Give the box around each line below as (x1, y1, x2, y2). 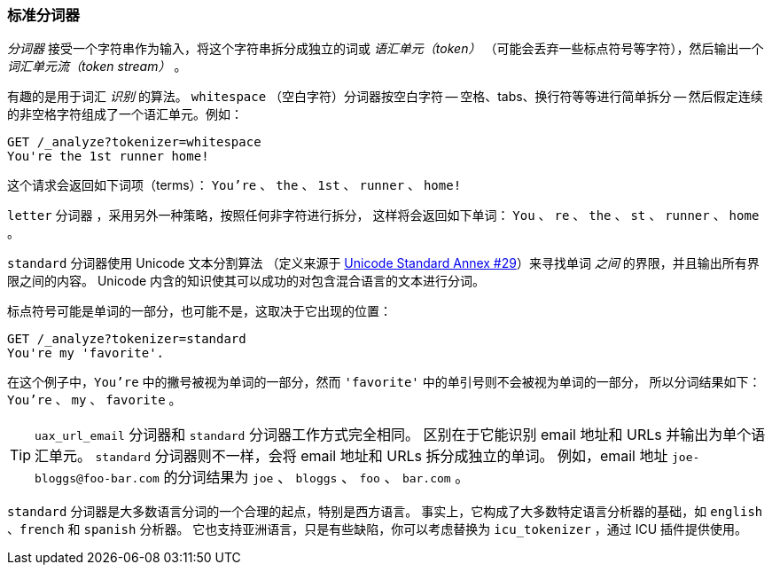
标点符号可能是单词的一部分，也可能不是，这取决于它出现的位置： (7, 303, 392, 319)
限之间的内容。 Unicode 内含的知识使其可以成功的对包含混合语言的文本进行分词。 (7, 273, 486, 289)
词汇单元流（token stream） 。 (7, 59, 187, 74)
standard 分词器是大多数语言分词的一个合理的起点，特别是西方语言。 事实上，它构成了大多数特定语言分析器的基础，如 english (7, 504, 763, 520)
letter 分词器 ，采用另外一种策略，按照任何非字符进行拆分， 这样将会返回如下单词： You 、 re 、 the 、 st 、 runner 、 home (7, 208, 760, 223)
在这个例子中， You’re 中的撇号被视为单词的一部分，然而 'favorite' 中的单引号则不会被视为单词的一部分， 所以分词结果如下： (7, 374, 761, 390)
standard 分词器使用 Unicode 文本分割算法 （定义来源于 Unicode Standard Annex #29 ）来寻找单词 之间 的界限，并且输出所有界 (7, 255, 760, 271)
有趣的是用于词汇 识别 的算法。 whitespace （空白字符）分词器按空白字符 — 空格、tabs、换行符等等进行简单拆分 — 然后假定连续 (7, 89, 763, 105)
